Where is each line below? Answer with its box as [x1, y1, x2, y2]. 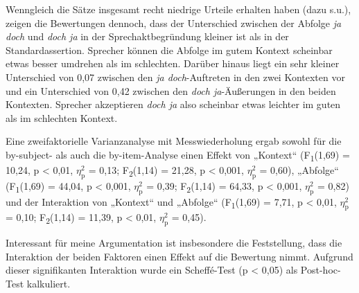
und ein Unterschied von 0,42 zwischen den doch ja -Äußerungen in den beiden [6, 83, 336, 98]
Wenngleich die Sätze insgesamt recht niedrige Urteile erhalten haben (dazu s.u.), [6, 2, 351, 16]
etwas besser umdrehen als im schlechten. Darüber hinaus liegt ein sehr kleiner [6, 56, 340, 71]
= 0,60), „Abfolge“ [259, 163, 339, 177]
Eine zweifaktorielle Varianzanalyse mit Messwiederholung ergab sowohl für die [6, 134, 342, 148]
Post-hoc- [300, 263, 341, 277]
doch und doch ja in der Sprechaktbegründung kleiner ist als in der [6, 29, 289, 44]
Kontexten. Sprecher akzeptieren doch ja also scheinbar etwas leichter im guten [6, 97, 341, 112]
